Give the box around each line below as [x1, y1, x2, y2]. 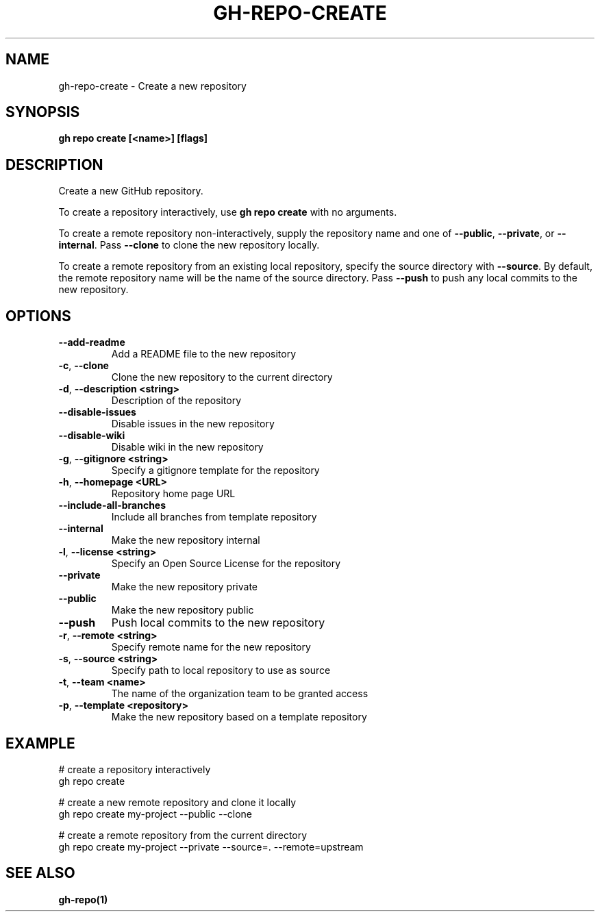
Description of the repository [111, 394, 242, 407]
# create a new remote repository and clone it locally [58, 796, 296, 808]
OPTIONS [5, 307, 71, 325]
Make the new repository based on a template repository [111, 711, 367, 723]
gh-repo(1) [58, 893, 108, 905]
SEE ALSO [5, 864, 75, 882]
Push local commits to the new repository [111, 616, 325, 630]
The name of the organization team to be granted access [111, 688, 368, 700]
